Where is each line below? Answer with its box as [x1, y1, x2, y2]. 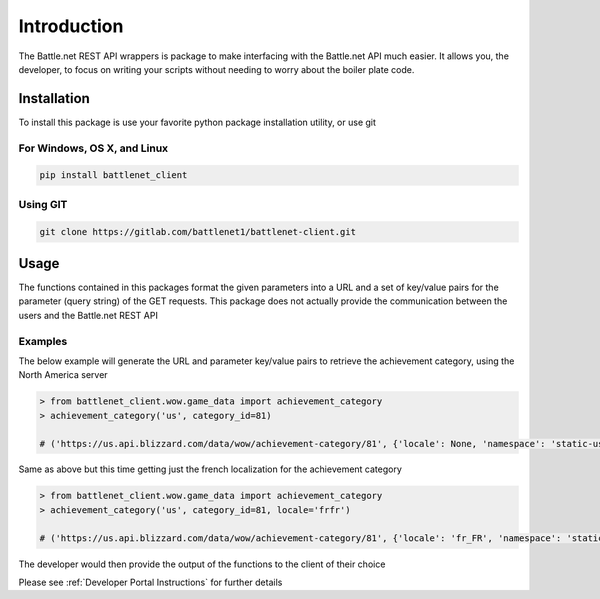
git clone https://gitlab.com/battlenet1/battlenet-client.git [39, 226, 357, 237]
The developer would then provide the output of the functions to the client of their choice [18, 558, 386, 570]
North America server [18, 369, 109, 381]
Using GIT [18, 197, 68, 211]
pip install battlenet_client [39, 170, 188, 181]
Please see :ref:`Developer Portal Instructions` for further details [18, 576, 283, 589]
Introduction [18, 15, 124, 37]
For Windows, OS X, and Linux [18, 141, 169, 155]
